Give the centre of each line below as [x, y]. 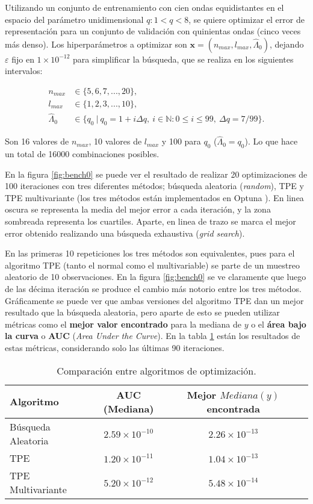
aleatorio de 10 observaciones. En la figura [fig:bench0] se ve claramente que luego [156, 277]
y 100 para [181, 141]
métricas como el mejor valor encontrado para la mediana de [123, 324]
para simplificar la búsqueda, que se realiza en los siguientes [183, 59]
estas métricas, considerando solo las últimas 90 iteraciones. [115, 347]
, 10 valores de [115, 141]
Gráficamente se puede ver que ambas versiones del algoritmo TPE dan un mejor [154, 300]
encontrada [233, 408]
